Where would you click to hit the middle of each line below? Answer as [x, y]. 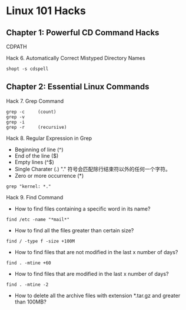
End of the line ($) [36, 156]
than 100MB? [31, 302]
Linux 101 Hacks [46, 11]
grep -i [16, 122]
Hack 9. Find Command [35, 197]
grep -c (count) [31, 112]
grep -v [16, 117]
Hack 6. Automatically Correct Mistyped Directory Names [76, 58]
